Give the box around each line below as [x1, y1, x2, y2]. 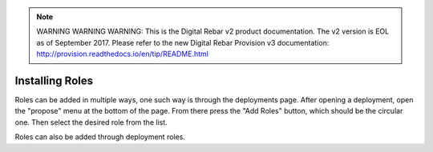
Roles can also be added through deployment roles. [14, 132, 186, 142]
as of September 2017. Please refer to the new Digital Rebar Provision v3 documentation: [36, 38, 330, 47]
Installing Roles [14, 74, 94, 87]
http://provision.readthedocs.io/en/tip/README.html [36, 49, 208, 59]
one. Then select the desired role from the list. [14, 117, 168, 127]
